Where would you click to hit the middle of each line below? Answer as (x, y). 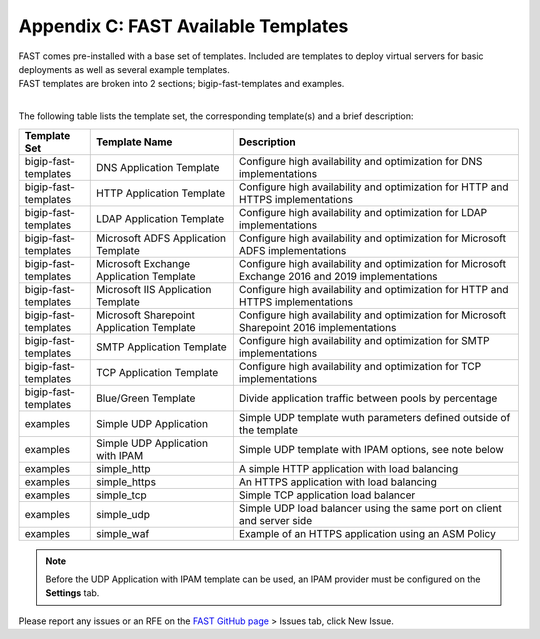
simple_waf (122, 533)
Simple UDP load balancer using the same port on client (370, 508)
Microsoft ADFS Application (161, 238)
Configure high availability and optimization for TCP (360, 366)
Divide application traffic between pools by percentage (368, 398)
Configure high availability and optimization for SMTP (364, 340)
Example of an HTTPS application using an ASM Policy (367, 533)
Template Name (134, 142)
